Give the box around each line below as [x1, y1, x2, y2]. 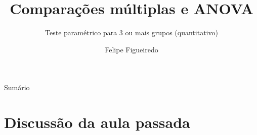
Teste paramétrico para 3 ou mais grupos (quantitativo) [45, 27, 218, 38]
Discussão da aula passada [4, 112, 190, 132]
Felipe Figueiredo [105, 44, 158, 54]
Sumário [4, 82, 30, 93]
